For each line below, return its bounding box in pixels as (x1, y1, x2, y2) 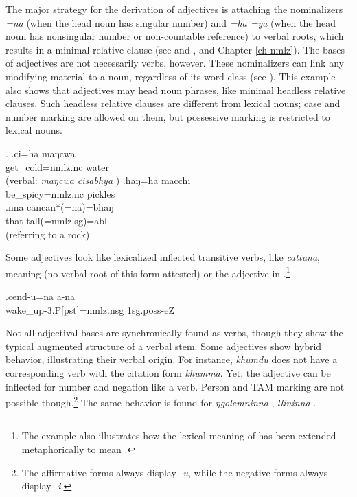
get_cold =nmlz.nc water (5, 159, 109, 174)
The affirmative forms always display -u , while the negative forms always (21, 465, 328, 479)
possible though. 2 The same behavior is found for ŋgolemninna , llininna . (5, 393, 316, 409)
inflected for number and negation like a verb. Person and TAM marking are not (5, 379, 345, 393)
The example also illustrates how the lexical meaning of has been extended (21, 428, 336, 443)
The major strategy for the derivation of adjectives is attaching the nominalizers (5, 2, 343, 16)
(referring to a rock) (5, 227, 90, 241)
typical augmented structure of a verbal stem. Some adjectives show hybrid (5, 338, 322, 353)
